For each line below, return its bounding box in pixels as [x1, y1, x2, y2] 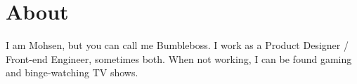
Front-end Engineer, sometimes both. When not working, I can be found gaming [6, 51, 352, 66]
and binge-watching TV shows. [6, 65, 138, 80]
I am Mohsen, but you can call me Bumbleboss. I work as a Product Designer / [6, 38, 349, 52]
